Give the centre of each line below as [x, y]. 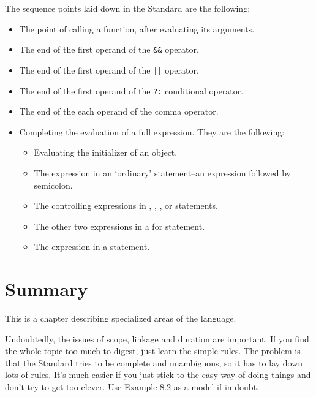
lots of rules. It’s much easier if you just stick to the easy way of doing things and [158, 375]
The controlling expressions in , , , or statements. [126, 206]
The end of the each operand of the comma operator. [119, 111]
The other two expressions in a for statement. [119, 226]
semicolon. [53, 185]
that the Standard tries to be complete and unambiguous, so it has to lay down [154, 362]
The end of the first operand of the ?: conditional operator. [131, 90]
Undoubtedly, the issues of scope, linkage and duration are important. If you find [157, 338]
